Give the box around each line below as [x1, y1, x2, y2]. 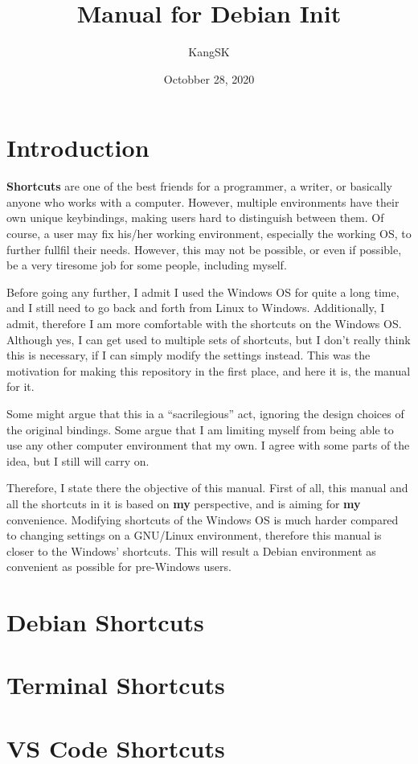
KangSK [188, 43, 230, 60]
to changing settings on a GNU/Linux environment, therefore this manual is [6, 527, 382, 544]
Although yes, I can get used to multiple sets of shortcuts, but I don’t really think [6, 331, 411, 347]
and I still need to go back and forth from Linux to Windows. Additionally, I [6, 299, 385, 316]
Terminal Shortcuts [6, 668, 225, 701]
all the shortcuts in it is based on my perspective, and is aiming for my [6, 495, 361, 511]
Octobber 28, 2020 [163, 70, 255, 87]
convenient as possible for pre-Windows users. [6, 558, 232, 575]
